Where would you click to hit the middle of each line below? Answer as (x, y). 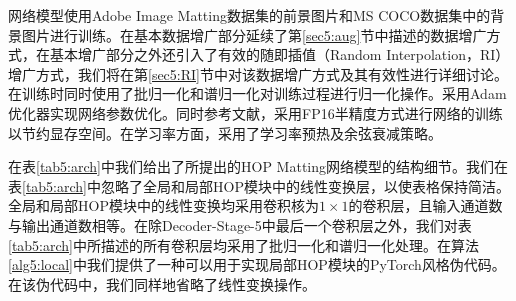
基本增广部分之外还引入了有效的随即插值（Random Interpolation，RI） (279, 54)
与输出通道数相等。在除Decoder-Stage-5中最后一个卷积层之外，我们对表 (240, 224)
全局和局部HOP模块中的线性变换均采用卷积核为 (163, 205)
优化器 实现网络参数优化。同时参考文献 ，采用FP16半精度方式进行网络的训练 (255, 112)
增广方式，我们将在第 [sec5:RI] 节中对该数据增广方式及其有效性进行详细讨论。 (258, 73)
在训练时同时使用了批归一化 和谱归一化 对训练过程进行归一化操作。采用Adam (257, 93)
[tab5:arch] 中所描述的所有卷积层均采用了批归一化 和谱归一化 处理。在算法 (244, 244)
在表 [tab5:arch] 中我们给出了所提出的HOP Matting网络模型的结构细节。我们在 (258, 166)
